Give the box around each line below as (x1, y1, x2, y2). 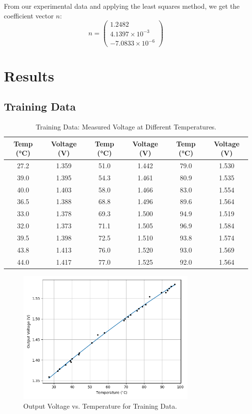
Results (4, 65, 54, 85)
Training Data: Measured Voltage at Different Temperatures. (35, 121, 217, 131)
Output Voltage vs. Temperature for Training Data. (23, 400, 177, 411)
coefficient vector (4, 10, 54, 20)
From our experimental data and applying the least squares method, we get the (4, 1, 240, 11)
